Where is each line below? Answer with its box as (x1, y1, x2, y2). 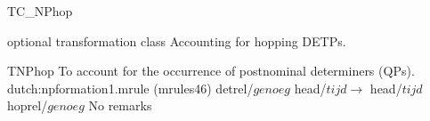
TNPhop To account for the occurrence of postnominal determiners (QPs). (7, 61, 415, 80)
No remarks (88, 96, 152, 115)
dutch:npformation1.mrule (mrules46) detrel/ (7, 78, 254, 97)
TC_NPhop (7, 2, 73, 20)
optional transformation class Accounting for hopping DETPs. (7, 31, 346, 50)
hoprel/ (7, 96, 48, 115)
